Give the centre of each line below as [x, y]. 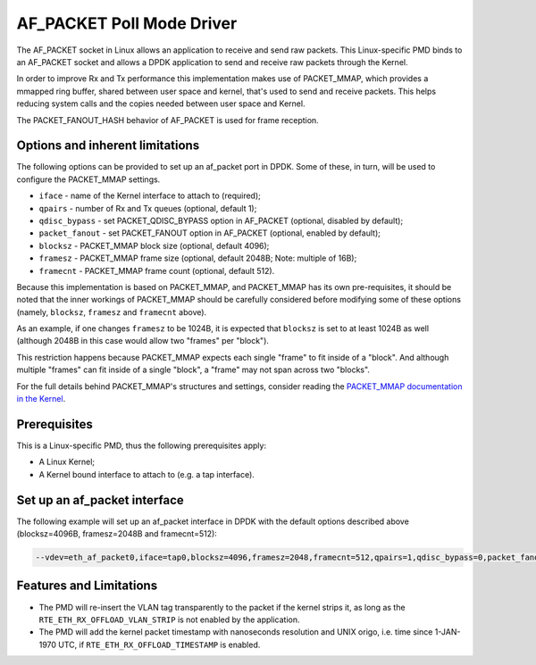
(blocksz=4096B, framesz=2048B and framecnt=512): [117, 534]
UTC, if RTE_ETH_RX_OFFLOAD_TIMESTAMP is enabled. [159, 644]
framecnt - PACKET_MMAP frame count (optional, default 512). [157, 270]
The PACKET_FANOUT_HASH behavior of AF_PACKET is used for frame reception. [167, 120]
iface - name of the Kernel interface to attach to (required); [150, 195]
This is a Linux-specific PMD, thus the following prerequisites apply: [142, 445]
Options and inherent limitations [108, 146]
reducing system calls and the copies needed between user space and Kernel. [161, 104]
